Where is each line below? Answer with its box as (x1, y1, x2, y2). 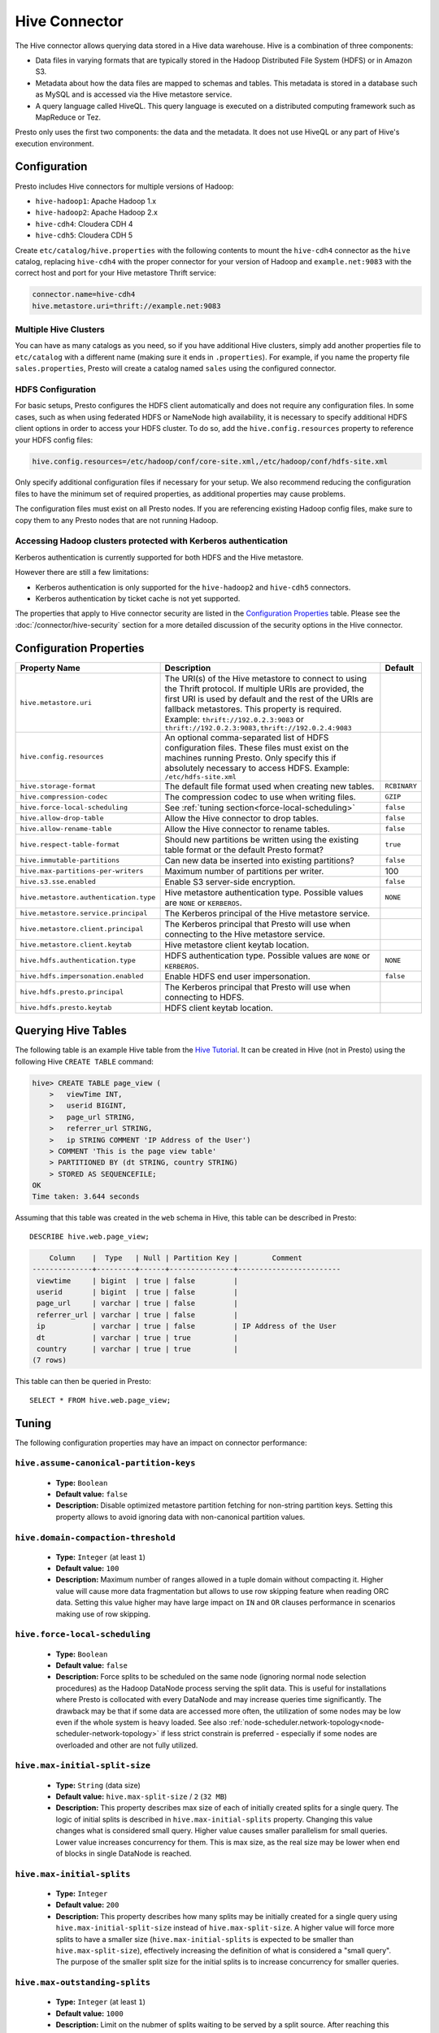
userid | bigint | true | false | (37, 1287, 239, 1296)
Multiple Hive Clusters (15, 324, 105, 335)
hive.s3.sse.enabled (20, 877, 97, 886)
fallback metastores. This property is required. (164, 703, 342, 715)
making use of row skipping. (55, 1609, 150, 1618)
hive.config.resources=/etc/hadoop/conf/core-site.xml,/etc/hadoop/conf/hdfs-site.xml (32, 456, 389, 466)
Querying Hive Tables (15, 1024, 128, 1038)
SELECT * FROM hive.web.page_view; (29, 1395, 172, 1404)
